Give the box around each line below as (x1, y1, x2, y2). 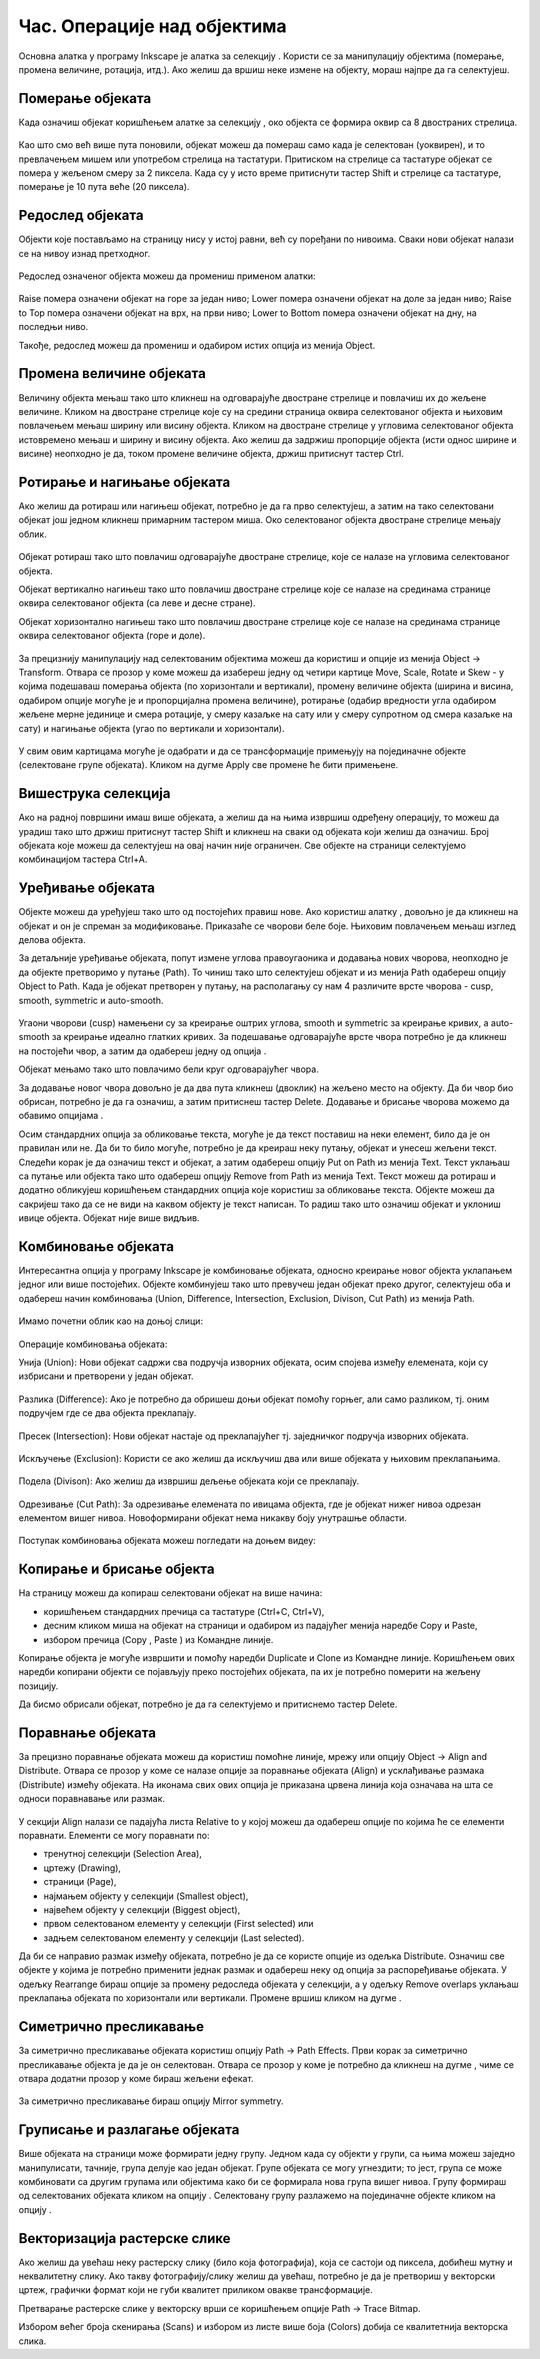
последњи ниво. (18, 321, 89, 333)
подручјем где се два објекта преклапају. (18, 1407, 197, 1419)
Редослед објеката (18, 207, 144, 224)
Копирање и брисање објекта (18, 1561, 215, 1578)
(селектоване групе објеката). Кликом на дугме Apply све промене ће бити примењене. (18, 759, 399, 771)
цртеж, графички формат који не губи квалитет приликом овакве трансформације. (18, 2284, 374, 2296)
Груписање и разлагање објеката (18, 2121, 240, 2139)
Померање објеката (18, 90, 152, 107)
